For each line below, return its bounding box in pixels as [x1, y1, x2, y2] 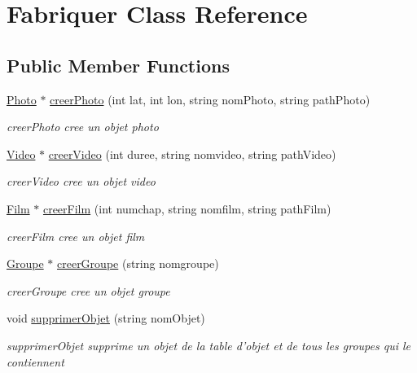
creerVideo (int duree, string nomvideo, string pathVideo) [48, 145, 336, 162]
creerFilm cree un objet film [7, 227, 145, 244]
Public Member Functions [7, 52, 230, 77]
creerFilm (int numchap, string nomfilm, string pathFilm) [42, 200, 331, 217]
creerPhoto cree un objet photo [7, 118, 159, 135]
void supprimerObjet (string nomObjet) [7, 309, 205, 327]
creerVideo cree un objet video [7, 173, 156, 190]
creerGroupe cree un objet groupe [7, 282, 170, 299]
